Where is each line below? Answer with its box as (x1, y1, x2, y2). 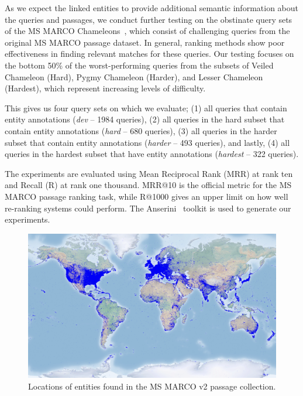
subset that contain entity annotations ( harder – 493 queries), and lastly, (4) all (5, 136, 290, 148)
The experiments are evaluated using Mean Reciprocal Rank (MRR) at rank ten (5, 167, 293, 179)
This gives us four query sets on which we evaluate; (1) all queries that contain (5, 101, 287, 114)
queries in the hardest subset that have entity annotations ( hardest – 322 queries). (5, 148, 299, 160)
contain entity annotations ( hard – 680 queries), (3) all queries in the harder (5, 124, 277, 136)
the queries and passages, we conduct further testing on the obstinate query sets (5, 13, 292, 25)
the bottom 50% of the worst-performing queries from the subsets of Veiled (5, 59, 274, 71)
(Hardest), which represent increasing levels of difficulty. (5, 82, 206, 94)
